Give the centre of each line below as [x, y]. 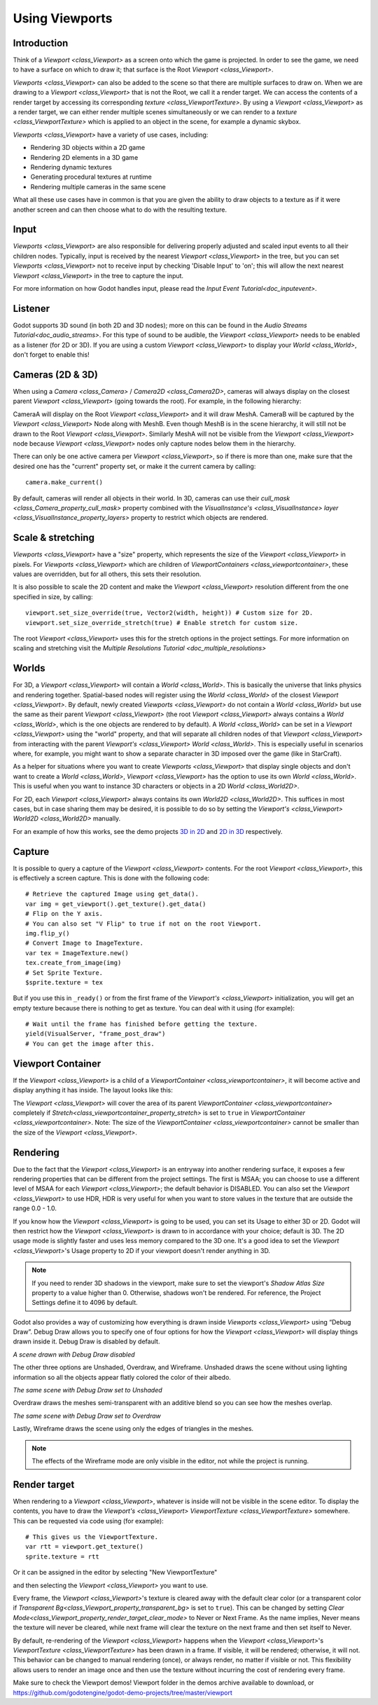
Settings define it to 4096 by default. [85, 1303]
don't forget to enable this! [51, 355]
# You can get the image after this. [90, 1043]
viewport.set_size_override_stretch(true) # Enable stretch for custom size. [162, 623]
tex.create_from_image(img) [73, 963]
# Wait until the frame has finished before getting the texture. [142, 1024]
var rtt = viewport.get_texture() [84, 1547]
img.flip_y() [48, 933]
